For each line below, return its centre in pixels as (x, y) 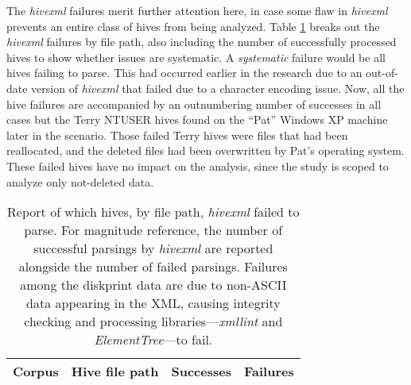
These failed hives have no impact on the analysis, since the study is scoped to (198, 166)
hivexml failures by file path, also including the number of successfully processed (202, 42)
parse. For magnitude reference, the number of (153, 230)
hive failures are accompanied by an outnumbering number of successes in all (194, 104)
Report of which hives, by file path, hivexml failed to (153, 212)
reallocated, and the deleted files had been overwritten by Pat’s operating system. (205, 150)
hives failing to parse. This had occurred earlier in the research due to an (184, 73)
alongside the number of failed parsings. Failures (153, 267)
